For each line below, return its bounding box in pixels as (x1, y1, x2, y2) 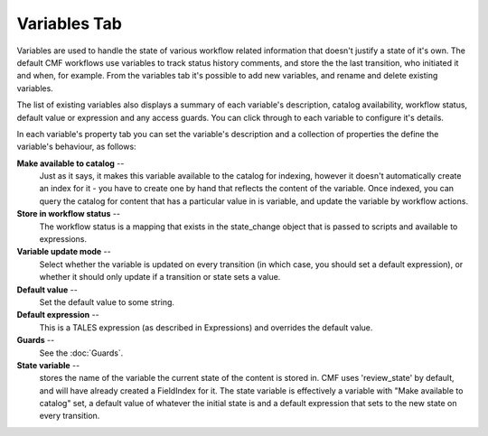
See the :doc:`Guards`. (39, 348, 124, 358)
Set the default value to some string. (39, 296, 175, 307)
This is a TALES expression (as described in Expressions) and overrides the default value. (39, 321, 373, 333)
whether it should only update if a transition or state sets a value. (39, 272, 281, 283)
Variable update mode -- (16, 246, 112, 257)
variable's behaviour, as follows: (16, 141, 136, 153)
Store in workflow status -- (16, 209, 121, 219)
